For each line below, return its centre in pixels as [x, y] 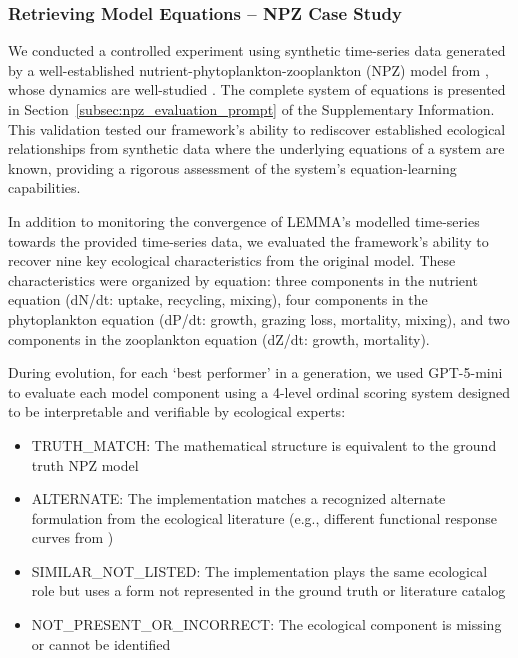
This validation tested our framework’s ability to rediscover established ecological [257, 128]
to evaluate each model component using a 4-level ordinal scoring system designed [259, 391]
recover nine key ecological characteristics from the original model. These [232, 260]
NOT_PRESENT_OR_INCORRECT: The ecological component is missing [266, 624]
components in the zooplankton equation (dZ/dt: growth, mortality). [219, 338]
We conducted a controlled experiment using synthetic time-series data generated [257, 50]
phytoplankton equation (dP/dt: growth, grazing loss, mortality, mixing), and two [259, 318]
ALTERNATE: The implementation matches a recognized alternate [238, 498]
